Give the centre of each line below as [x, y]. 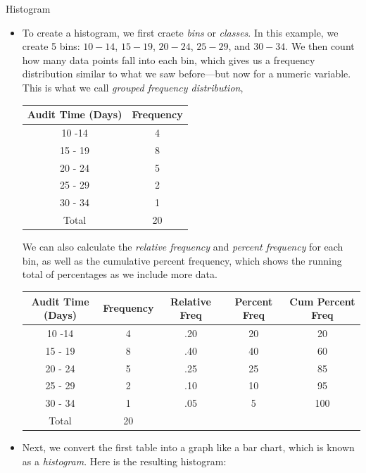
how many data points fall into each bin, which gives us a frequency [169, 59]
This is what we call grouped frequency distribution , [133, 87]
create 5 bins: [51, 46]
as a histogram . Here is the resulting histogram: [124, 461]
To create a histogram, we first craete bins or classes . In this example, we [180, 32]
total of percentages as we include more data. [120, 274]
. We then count [320, 46]
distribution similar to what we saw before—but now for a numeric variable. [187, 74]
